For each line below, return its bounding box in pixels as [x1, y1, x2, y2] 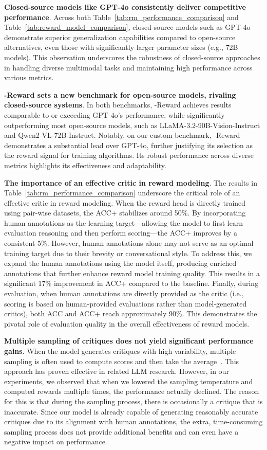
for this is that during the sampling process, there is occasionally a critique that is [4, 395, 263, 406]
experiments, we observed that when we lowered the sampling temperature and [4, 375, 253, 386]
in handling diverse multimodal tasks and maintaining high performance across [4, 62, 253, 73]
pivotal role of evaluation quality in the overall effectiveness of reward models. [4, 318, 250, 329]
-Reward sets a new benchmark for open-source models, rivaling [4, 89, 236, 100]
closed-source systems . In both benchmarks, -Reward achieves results [4, 99, 232, 110]
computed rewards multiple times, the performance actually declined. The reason [4, 386, 259, 397]
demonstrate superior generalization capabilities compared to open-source [4, 31, 236, 42]
